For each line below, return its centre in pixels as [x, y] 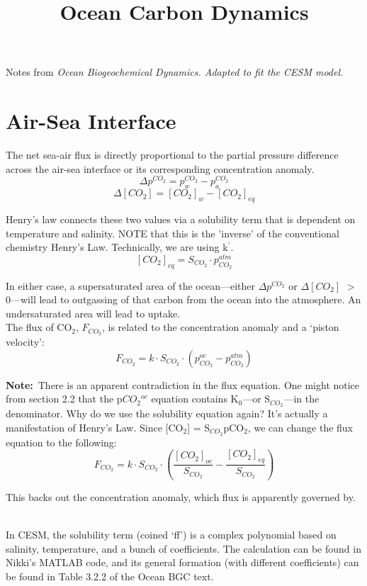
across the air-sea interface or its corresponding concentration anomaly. [160, 168]
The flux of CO [39, 327]
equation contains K [195, 399]
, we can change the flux [300, 427]
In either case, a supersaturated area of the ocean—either [130, 285]
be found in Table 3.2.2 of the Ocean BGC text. [110, 576]
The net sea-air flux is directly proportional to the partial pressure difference [172, 155]
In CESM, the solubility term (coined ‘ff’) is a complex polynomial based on [171, 535]
